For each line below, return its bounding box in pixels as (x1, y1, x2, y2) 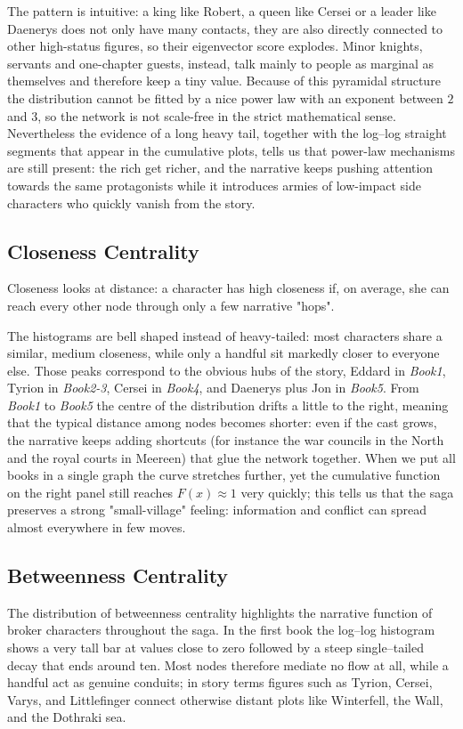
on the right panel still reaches (7, 482, 174, 501)
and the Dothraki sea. (7, 708, 126, 726)
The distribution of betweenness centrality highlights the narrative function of (7, 603, 433, 621)
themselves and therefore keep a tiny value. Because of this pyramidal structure (7, 71, 441, 90)
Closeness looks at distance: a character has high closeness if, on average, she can (7, 279, 450, 297)
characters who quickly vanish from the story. (7, 193, 256, 212)
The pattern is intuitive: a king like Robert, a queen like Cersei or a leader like (7, 2, 436, 20)
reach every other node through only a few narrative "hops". (7, 296, 335, 314)
